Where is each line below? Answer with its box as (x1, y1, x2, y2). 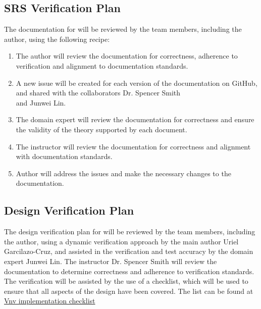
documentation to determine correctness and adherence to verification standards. (4, 266, 254, 276)
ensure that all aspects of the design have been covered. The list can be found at (4, 285, 253, 296)
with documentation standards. (16, 151, 113, 162)
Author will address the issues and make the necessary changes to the (16, 168, 231, 178)
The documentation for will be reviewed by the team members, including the (4, 24, 242, 34)
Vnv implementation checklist (4, 295, 95, 306)
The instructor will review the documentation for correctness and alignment (16, 141, 251, 151)
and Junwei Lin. (16, 97, 66, 108)
